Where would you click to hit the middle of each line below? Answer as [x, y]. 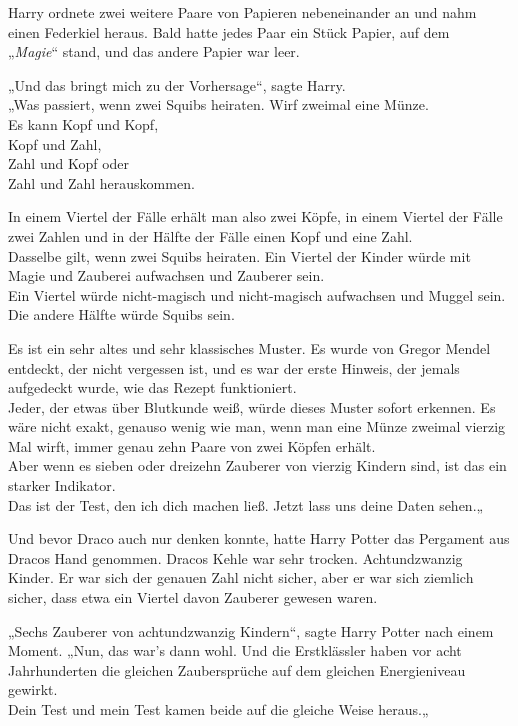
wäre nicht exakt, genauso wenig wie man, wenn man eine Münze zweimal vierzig [257, 426]
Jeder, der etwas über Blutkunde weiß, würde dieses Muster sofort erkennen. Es [252, 406]
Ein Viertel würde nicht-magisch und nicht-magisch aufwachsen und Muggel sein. [257, 294]
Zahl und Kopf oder [69, 163]
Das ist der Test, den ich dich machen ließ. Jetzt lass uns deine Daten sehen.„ [246, 504]
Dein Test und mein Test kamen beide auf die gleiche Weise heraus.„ [218, 709]
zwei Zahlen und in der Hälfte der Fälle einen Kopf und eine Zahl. [210, 235]
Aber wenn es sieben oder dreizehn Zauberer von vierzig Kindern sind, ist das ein [257, 465]
